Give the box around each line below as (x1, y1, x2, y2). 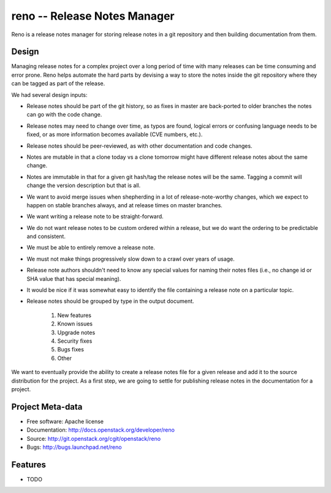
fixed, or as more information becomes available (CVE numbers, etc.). (26, 131, 203, 138)
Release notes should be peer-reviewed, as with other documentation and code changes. (26, 142, 253, 150)
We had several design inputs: (11, 91, 88, 98)
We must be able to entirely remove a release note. (26, 244, 156, 251)
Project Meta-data (11, 402, 83, 412)
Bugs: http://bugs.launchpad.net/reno (26, 443, 122, 451)
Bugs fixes (57, 346, 84, 353)
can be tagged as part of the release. (11, 80, 105, 87)
